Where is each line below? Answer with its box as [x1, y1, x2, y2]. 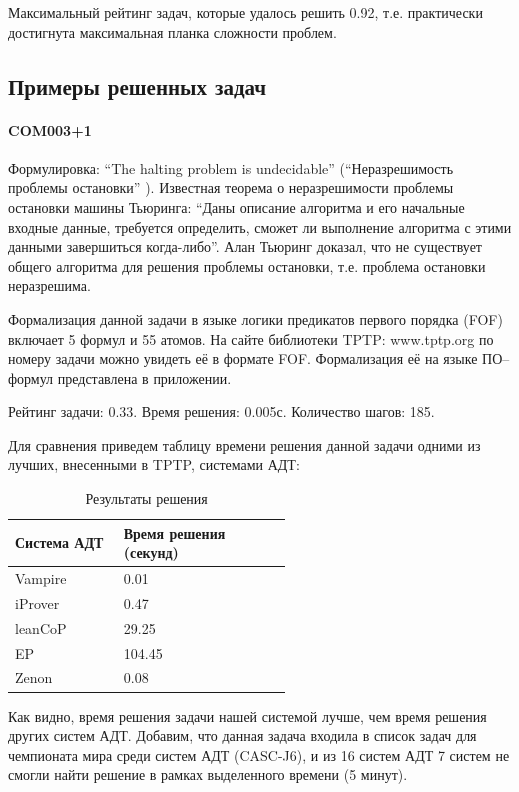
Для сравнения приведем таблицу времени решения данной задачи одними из [8, 434, 481, 455]
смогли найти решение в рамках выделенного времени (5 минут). [8, 764, 408, 785]
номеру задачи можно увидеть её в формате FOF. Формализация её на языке [8, 348, 478, 369]
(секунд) [123, 542, 179, 563]
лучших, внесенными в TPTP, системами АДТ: [8, 454, 300, 475]
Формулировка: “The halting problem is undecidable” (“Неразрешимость [8, 157, 454, 178]
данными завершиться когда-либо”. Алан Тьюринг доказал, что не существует [8, 236, 482, 257]
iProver [15, 592, 60, 613]
